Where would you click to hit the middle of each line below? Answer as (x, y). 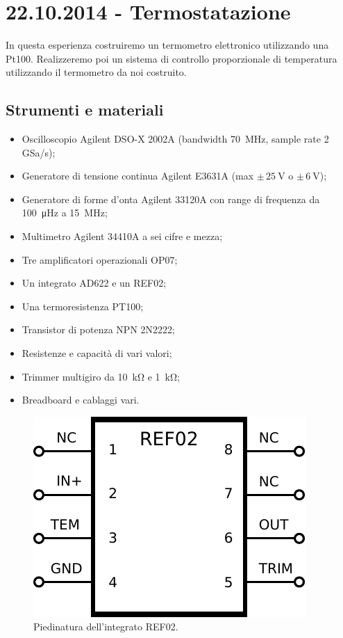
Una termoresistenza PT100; (83, 306)
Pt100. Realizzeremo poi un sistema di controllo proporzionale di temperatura (171, 58)
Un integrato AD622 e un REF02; (94, 283)
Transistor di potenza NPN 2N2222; (98, 329)
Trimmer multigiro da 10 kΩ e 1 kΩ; (101, 376)
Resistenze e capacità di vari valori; (97, 353)
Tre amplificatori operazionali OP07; (100, 259)
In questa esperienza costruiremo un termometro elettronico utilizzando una (167, 45)
